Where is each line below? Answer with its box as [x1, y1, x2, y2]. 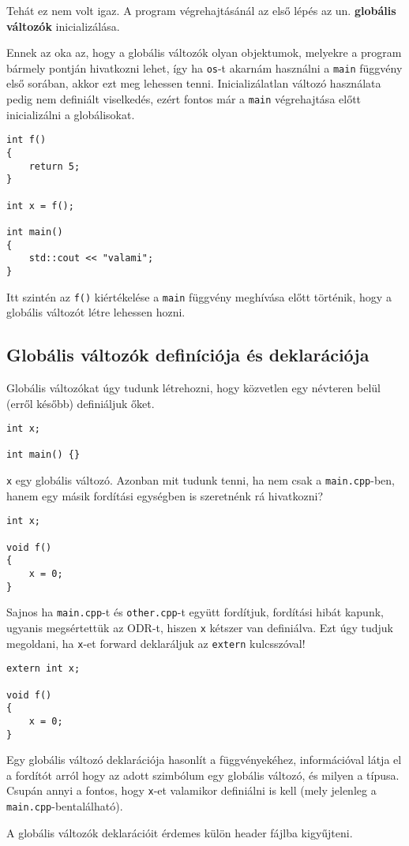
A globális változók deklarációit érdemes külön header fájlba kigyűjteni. [6, 824, 353, 840]
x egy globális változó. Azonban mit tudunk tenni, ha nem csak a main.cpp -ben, [6, 472, 396, 489]
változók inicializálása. [6, 17, 120, 34]
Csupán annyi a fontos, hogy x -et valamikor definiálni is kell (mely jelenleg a [6, 782, 377, 799]
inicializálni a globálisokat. [6, 106, 135, 122]
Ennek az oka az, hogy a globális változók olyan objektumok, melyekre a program [6, 44, 402, 61]
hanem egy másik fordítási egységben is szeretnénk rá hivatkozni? [6, 487, 324, 503]
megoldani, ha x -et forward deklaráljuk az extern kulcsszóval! [6, 634, 306, 651]
